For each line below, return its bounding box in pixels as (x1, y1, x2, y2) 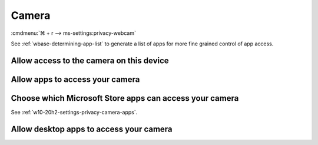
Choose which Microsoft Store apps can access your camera (11, 93, 239, 103)
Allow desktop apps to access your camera (11, 124, 173, 134)
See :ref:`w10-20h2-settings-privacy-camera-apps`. (11, 108, 138, 116)
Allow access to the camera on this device (11, 55, 169, 65)
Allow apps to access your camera (11, 74, 140, 84)
